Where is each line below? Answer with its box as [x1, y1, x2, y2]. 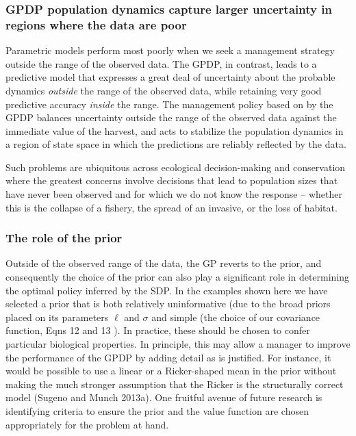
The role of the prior [5, 229, 123, 246]
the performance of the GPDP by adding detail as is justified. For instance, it [5, 350, 331, 364]
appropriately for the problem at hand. [5, 417, 169, 431]
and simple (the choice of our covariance [151, 309, 320, 324]
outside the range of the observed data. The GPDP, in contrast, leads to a [5, 56, 317, 70]
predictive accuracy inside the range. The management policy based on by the [5, 97, 333, 111]
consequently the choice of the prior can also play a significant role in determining [5, 270, 350, 284]
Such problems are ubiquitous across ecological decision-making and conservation [5, 159, 346, 174]
